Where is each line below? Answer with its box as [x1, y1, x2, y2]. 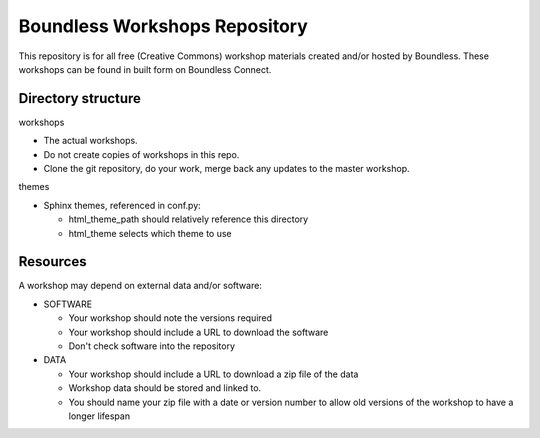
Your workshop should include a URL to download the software [68, 326, 329, 338]
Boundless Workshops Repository [18, 15, 309, 37]
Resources [18, 253, 87, 270]
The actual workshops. [43, 135, 139, 147]
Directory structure [18, 90, 142, 107]
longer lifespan [68, 410, 130, 422]
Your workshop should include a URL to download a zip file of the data [68, 368, 359, 380]
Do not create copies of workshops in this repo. [43, 148, 240, 160]
